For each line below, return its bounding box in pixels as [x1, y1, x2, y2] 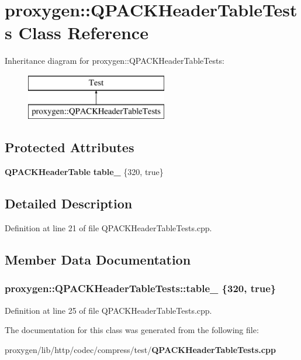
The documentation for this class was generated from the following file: [5, 324, 259, 336]
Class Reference [18, 20, 148, 44]
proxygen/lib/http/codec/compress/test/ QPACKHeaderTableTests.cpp [5, 343, 276, 355]
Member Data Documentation [5, 251, 191, 269]
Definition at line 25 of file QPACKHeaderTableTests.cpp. [5, 304, 212, 316]
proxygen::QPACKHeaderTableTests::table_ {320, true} [5, 281, 276, 296]
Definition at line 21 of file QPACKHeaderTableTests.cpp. [5, 222, 212, 234]
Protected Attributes [5, 138, 134, 156]
